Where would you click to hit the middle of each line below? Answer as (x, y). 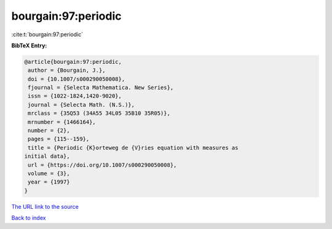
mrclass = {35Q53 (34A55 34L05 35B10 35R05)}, (99, 113)
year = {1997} (49, 182)
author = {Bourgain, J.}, (67, 70)
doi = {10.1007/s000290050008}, (77, 79)
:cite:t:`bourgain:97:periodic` (47, 34)
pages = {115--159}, (59, 139)
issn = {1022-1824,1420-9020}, (75, 96)
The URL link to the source (45, 206)
